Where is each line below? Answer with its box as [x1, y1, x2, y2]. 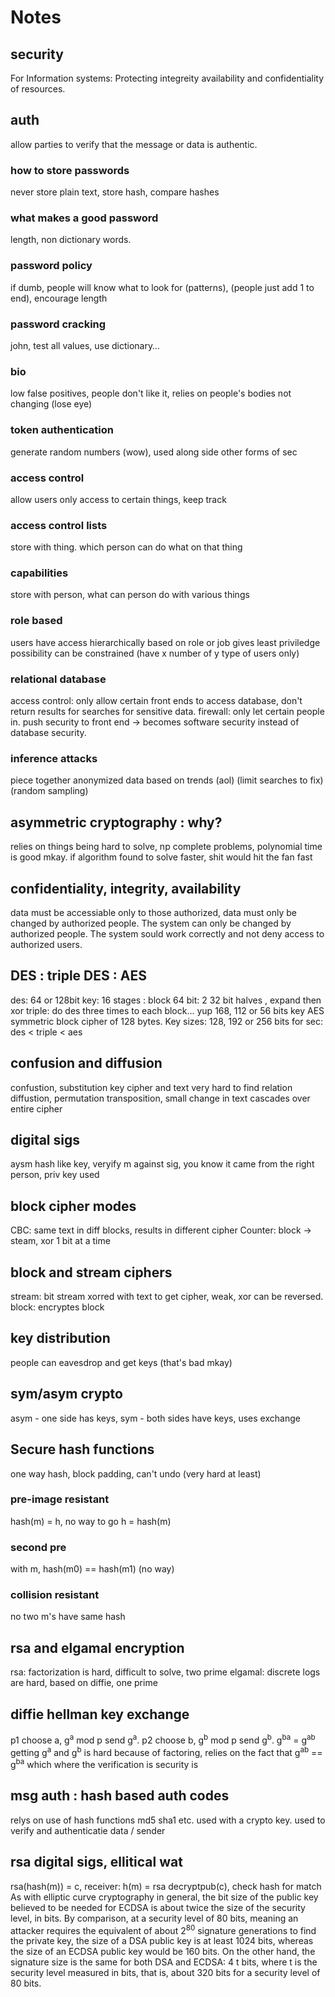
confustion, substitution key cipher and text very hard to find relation [10, 1081, 293, 1093]
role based [10, 614, 63, 628]
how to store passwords [10, 163, 130, 177]
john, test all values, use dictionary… [10, 340, 160, 351]
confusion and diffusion [10, 1055, 163, 1072]
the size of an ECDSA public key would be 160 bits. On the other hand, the [10, 1946, 316, 1958]
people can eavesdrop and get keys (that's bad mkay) [10, 1356, 233, 1368]
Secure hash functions [10, 1441, 155, 1458]
